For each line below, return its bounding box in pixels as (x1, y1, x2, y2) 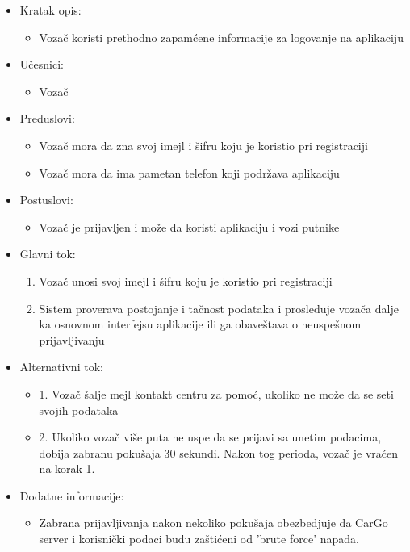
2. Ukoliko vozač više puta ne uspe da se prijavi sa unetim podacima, (39, 429, 382, 445)
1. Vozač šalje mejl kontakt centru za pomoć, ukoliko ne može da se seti (39, 385, 394, 402)
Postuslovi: (19, 191, 73, 208)
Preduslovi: (19, 110, 75, 127)
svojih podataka (39, 401, 119, 418)
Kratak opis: (19, 2, 82, 18)
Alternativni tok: (19, 358, 103, 375)
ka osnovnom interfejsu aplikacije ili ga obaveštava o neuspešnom (39, 316, 362, 332)
